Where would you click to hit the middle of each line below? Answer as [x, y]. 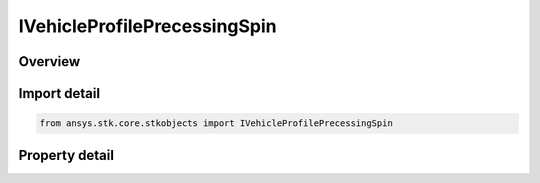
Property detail [66, 155]
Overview [49, 61]
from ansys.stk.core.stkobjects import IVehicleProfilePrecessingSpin [216, 123]
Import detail [59, 93]
